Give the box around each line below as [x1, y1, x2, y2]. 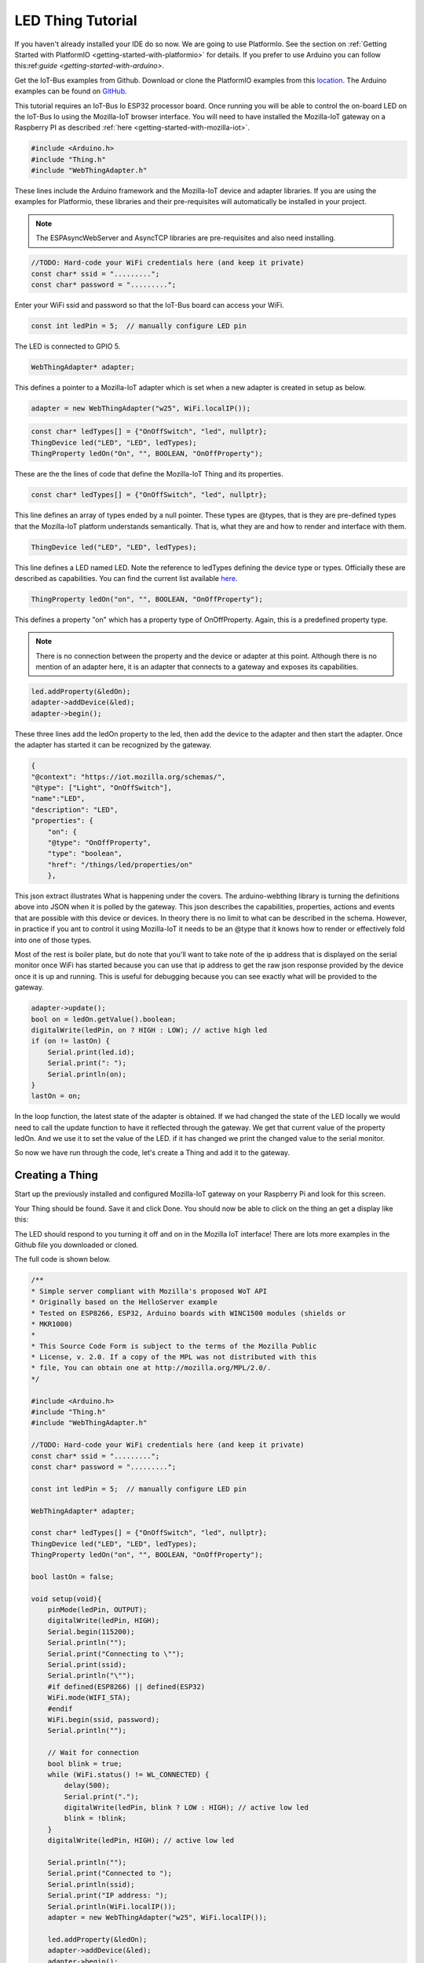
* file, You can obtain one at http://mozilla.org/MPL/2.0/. [31, 1363, 272, 1373]
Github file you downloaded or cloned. [14, 1240, 139, 1249]
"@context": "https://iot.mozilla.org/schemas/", [31, 772, 226, 781]
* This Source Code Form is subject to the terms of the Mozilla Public [31, 1341, 317, 1351]
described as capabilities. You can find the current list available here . [14, 573, 238, 583]
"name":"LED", [31, 794, 86, 803]
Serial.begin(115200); [47, 1627, 135, 1636]
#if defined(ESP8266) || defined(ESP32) [47, 1682, 206, 1691]
